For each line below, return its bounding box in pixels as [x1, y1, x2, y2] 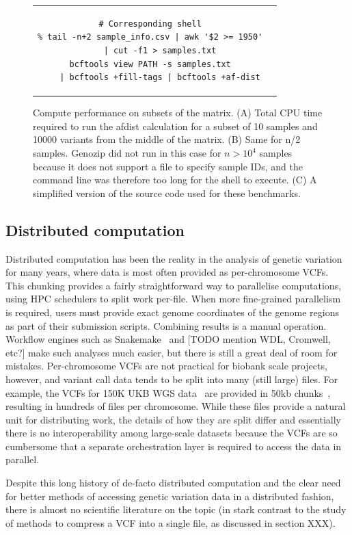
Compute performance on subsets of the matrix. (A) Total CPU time [33, 105, 323, 120]
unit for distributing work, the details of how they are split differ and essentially [5, 412, 342, 426]
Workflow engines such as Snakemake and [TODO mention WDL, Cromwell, [5, 332, 331, 346]
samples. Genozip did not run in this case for [33, 146, 221, 159]
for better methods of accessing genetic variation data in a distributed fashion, [5, 488, 334, 503]
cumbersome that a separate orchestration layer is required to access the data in [5, 439, 342, 453]
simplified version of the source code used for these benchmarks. [33, 185, 301, 200]
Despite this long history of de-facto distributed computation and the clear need [5, 475, 341, 490]
